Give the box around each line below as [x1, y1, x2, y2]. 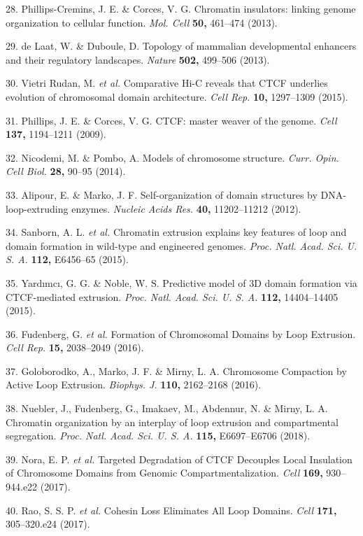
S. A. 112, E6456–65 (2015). [6, 252, 129, 267]
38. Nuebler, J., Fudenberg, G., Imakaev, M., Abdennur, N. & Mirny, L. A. [6, 401, 328, 416]
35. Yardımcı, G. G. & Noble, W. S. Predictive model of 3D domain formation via [6, 275, 357, 290]
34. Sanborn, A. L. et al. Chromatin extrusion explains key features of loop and [6, 225, 347, 239]
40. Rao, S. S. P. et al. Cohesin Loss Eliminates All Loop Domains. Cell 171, [6, 502, 337, 517]
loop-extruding [6, 201, 69, 216]
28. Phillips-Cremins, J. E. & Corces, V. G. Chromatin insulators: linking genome [6, 1, 356, 15]
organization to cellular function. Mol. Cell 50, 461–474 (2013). [6, 15, 278, 29]
